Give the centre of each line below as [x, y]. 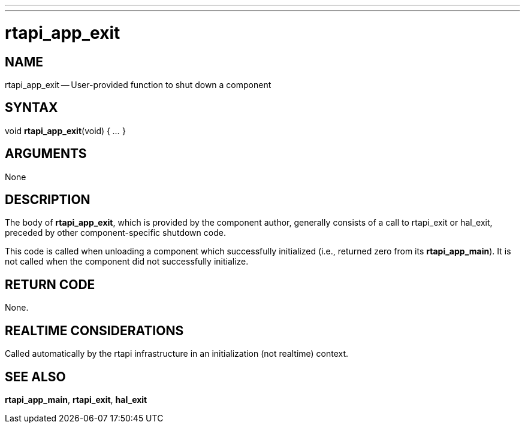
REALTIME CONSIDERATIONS [94, 330]
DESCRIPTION [48, 200]
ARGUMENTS [46, 154]
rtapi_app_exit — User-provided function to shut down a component [138, 84]
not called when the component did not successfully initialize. [127, 262]
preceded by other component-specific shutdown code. [115, 233]
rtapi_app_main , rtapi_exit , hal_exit [76, 399]
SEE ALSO [35, 377]
